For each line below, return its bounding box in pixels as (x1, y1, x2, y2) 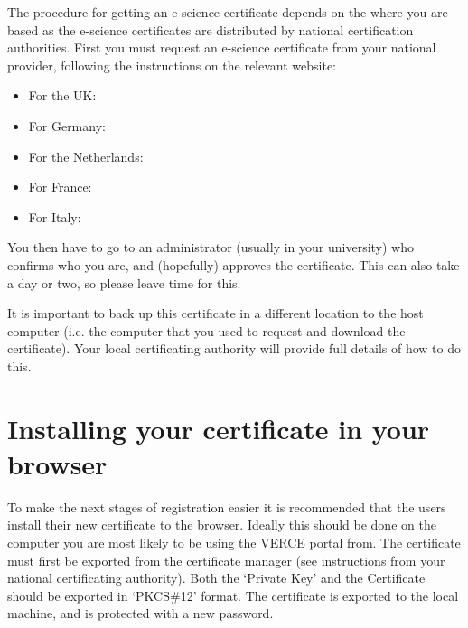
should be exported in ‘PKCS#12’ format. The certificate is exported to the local (7, 586, 459, 605)
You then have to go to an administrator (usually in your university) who (7, 238, 414, 257)
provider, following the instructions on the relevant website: (7, 55, 337, 74)
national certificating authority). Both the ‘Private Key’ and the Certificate (7, 568, 426, 587)
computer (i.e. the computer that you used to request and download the (7, 321, 406, 340)
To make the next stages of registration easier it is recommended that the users (7, 497, 446, 516)
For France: (28, 177, 92, 196)
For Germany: (28, 116, 106, 135)
